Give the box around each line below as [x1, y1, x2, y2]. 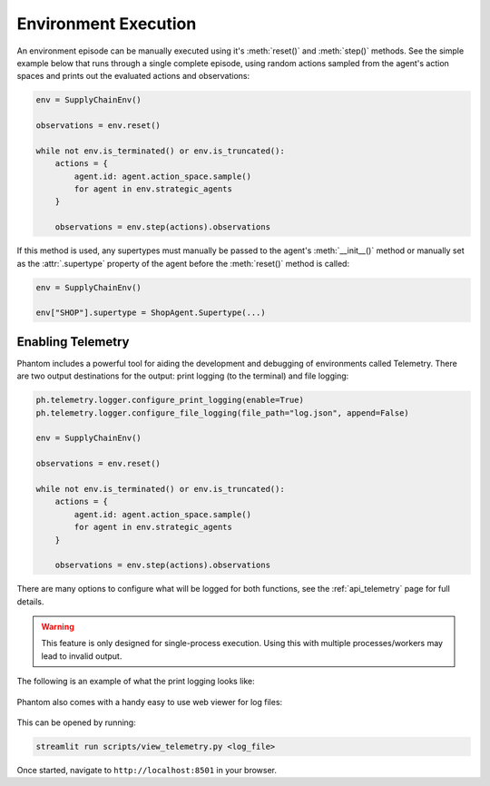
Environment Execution [16, 14, 197, 34]
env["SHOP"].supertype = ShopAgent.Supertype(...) [35, 308, 267, 318]
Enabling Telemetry [16, 334, 130, 349]
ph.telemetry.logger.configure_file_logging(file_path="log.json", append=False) [35, 408, 410, 418]
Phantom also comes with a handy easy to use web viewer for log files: [16, 696, 283, 707]
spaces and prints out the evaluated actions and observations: [16, 71, 250, 82]
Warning [41, 622, 74, 633]
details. [16, 595, 44, 607]
